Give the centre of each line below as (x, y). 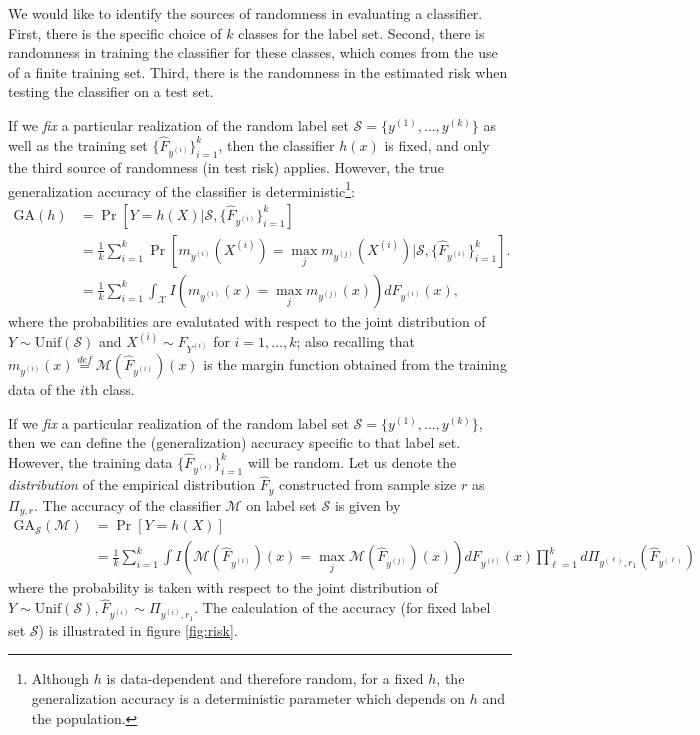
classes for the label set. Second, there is (361, 32)
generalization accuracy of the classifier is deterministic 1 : (181, 189)
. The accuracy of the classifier (127, 504)
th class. (109, 388)
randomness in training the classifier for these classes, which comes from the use (253, 52)
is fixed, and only (437, 144)
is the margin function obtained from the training (355, 363)
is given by (367, 504)
